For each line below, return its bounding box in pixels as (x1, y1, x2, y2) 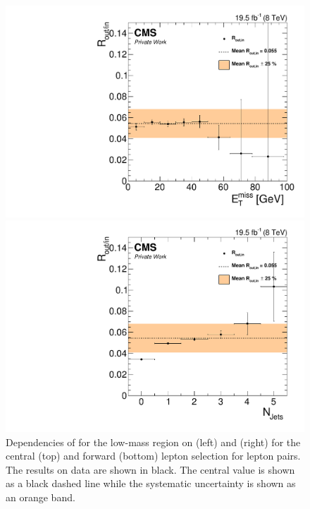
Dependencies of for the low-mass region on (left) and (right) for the (6, 434, 301, 449)
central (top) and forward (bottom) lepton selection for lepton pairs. (6, 448, 301, 463)
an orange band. (6, 489, 75, 504)
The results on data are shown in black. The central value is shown (6, 462, 295, 477)
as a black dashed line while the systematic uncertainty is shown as (6, 476, 296, 491)
